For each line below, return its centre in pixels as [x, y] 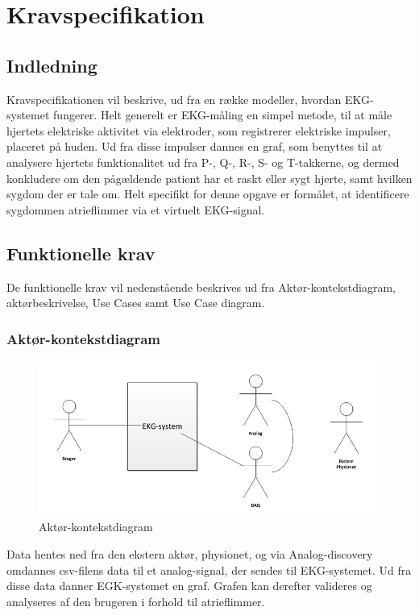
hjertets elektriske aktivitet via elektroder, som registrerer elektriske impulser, [199, 130]
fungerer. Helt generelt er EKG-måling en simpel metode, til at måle [223, 115]
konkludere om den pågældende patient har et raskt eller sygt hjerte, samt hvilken [209, 178]
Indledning [52, 65]
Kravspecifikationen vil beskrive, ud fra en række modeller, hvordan [174, 99]
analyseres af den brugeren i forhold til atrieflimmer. [136, 601]
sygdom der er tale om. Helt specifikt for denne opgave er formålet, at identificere [208, 194]
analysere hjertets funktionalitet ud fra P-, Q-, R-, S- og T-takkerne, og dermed [203, 162]
